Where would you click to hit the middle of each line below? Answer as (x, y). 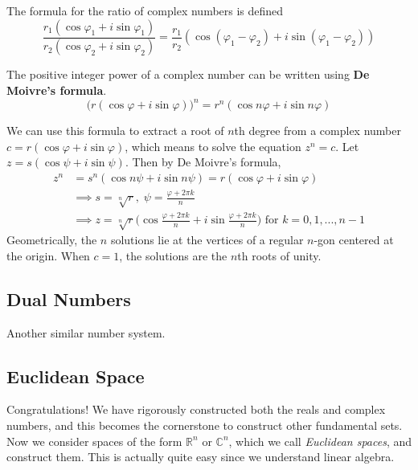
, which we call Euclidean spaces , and (320, 441)
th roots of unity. (279, 255)
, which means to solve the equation (213, 146)
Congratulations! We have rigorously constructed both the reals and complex (196, 409)
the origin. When (48, 255)
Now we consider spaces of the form (94, 441)
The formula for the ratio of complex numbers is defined (145, 10)
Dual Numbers (69, 298)
